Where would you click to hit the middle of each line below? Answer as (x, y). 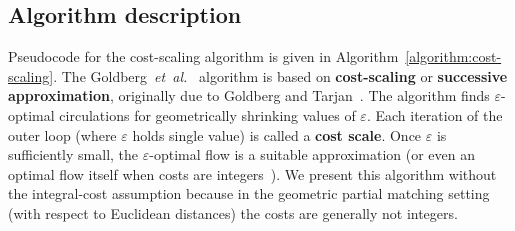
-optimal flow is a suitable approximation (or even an (312, 154)
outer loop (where (62, 134)
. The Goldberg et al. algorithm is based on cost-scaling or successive (280, 75)
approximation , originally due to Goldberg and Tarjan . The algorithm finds (249, 95)
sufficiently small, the (73, 154)
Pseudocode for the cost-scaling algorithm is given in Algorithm (203, 56)
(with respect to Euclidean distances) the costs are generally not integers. (233, 212)
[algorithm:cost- (453, 56)
